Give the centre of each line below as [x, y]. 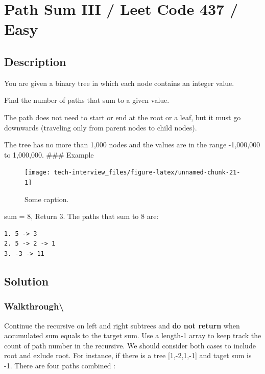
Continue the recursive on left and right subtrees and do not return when [122, 325]
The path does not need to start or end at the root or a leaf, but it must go [123, 117]
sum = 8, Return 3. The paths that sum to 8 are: [81, 216]
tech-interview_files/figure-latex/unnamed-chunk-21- [147, 173]
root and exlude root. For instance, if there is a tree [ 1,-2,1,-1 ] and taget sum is [128, 355]
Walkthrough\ [34, 306]
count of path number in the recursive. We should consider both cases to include [130, 345]
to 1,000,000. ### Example [49, 154]
